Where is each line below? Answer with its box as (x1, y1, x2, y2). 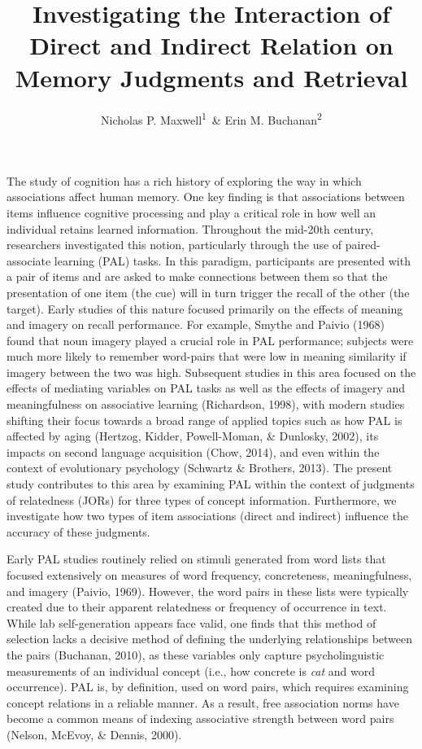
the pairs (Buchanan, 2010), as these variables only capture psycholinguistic (7, 646, 385, 663)
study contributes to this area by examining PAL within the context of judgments (7, 475, 415, 493)
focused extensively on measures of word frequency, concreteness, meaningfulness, (7, 567, 412, 583)
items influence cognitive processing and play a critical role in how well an (7, 204, 376, 221)
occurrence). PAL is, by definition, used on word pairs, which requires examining (7, 678, 409, 695)
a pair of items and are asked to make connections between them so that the (7, 268, 388, 285)
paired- (345, 236, 381, 253)
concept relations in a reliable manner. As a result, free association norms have (7, 694, 399, 711)
